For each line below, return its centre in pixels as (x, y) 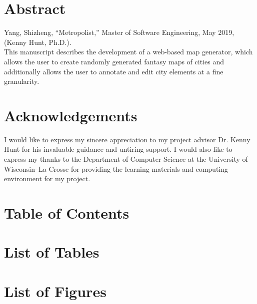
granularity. (22, 81)
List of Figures (55, 291)
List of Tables (52, 252)
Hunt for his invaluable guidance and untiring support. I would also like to (118, 149)
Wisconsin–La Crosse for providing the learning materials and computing (116, 168)
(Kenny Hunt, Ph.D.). (38, 42)
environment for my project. (47, 178)
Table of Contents (67, 212)
